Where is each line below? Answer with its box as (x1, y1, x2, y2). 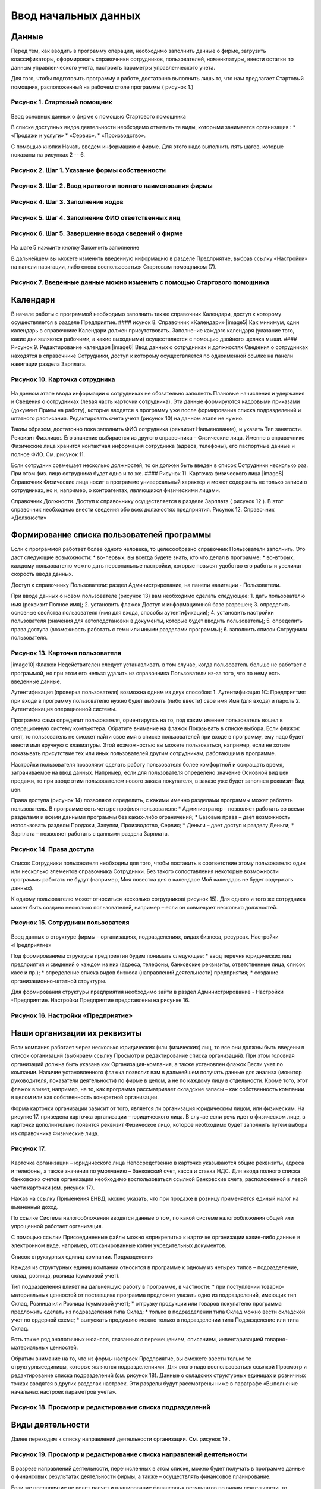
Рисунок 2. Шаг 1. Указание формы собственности (11, 166, 166, 174)
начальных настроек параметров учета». (11, 1388, 117, 1395)
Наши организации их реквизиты (11, 1028, 142, 1038)
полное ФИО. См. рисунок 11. (11, 450, 86, 458)
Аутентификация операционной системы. (11, 706, 117, 713)
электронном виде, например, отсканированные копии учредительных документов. (11, 1242, 227, 1249)
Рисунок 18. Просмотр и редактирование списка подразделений (11, 1403, 210, 1412)
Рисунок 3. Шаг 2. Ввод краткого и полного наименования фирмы (11, 182, 213, 190)
